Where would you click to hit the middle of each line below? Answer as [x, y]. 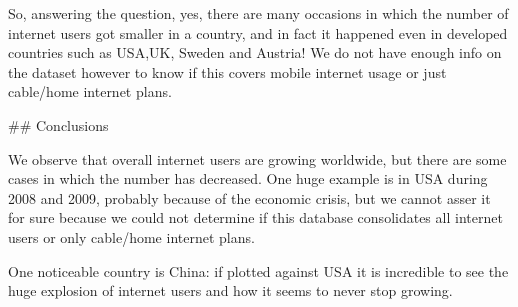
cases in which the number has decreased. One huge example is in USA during [248, 178]
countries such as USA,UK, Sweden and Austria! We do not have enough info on [255, 52]
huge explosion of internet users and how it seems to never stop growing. [230, 290]
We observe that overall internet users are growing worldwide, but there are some [257, 158]
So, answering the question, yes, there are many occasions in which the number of [258, 13]
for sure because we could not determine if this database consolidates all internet [255, 217]
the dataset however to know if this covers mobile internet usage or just [227, 71]
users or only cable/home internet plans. [131, 236]
